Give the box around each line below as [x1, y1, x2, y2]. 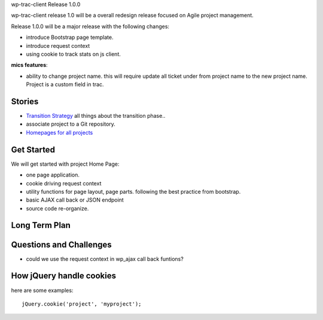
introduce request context [26, 42, 90, 49]
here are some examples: [11, 287, 74, 294]
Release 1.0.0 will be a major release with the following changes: [11, 23, 170, 30]
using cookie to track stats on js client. [26, 50, 121, 57]
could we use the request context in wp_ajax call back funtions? [26, 255, 184, 263]
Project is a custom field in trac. [26, 81, 104, 88]
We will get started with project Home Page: [11, 160, 120, 167]
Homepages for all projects [26, 129, 93, 136]
